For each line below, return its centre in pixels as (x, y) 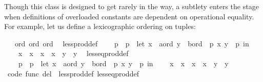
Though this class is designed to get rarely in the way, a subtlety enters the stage (131, 6)
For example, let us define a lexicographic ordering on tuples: (100, 26)
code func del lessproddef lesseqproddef (73, 73)
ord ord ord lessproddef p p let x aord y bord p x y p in (132, 43)
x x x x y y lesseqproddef (73, 53)
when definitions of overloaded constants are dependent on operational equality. (129, 16)
